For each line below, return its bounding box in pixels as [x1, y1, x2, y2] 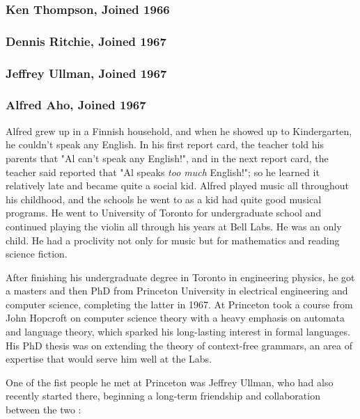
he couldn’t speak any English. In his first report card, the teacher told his [6, 137, 324, 152]
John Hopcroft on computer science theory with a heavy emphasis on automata [6, 310, 345, 325]
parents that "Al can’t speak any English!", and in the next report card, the [6, 150, 329, 165]
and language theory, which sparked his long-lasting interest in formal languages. [6, 324, 350, 339]
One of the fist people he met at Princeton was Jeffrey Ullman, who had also [6, 374, 334, 389]
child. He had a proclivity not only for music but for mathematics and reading [6, 232, 340, 247]
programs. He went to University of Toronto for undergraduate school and [6, 205, 322, 220]
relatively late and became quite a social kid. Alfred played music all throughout [6, 178, 350, 193]
